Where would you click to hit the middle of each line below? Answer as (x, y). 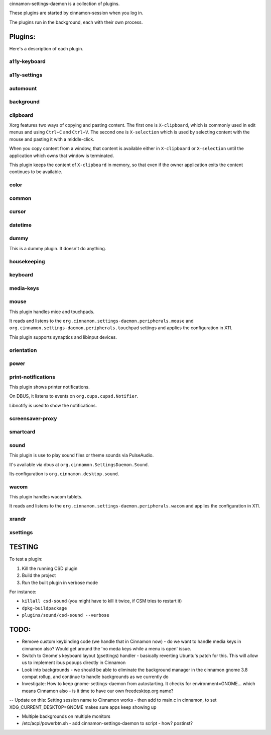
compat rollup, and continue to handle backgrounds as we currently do (95, 677)
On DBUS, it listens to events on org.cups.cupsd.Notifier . (74, 396)
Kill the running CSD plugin (50, 568)
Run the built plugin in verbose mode (60, 582)
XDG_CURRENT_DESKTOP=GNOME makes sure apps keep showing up (83, 707)
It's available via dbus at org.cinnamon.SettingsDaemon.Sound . (79, 464)
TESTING (24, 547)
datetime (21, 225)
